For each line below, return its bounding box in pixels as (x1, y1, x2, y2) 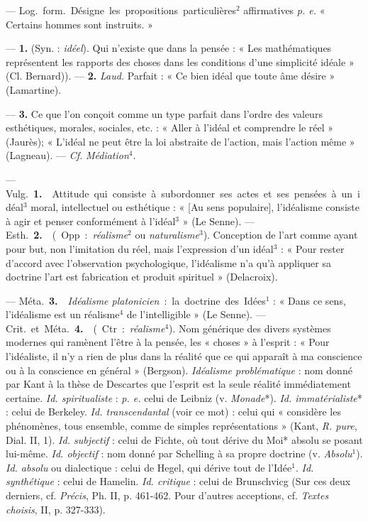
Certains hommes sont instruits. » (6, 16, 153, 31)
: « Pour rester (280, 241, 345, 256)
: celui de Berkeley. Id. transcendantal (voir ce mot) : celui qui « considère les (6, 404, 341, 419)
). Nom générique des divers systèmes (169, 320, 331, 335)
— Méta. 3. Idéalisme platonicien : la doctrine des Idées (6, 293, 266, 308)
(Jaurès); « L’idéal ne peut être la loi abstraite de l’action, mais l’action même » (6, 134, 355, 148)
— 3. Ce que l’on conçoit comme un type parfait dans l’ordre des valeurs (6, 106, 323, 121)
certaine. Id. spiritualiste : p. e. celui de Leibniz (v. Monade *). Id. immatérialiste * (6, 390, 362, 405)
